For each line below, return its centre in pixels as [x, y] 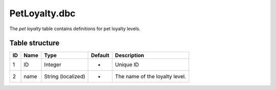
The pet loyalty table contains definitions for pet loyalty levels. [75, 29]
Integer [53, 65]
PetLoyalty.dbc [43, 13]
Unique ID [127, 65]
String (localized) [65, 77]
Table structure [34, 43]
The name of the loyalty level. [151, 77]
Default [100, 55]
